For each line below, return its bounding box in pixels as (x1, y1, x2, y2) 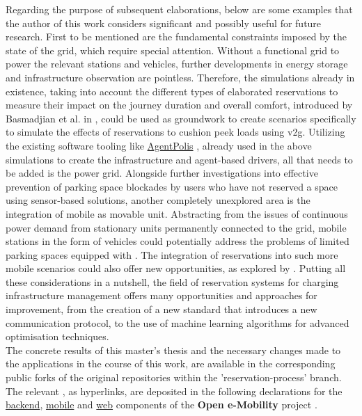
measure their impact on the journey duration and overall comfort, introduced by (6, 97, 353, 112)
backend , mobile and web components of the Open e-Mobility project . (6, 397, 317, 412)
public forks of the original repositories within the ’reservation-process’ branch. (6, 370, 342, 385)
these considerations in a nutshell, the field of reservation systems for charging (6, 274, 339, 289)
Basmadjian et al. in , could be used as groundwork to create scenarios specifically (6, 111, 356, 125)
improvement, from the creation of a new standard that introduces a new (6, 302, 317, 317)
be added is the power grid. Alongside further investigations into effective (6, 166, 318, 180)
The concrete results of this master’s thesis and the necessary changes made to (6, 342, 341, 357)
